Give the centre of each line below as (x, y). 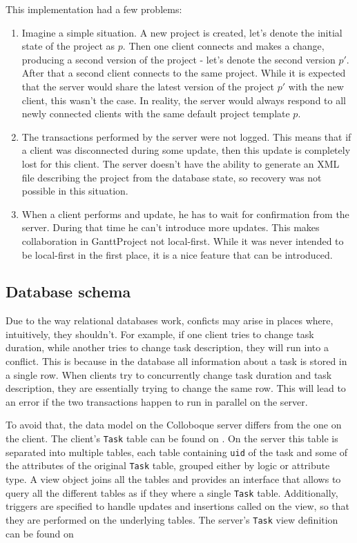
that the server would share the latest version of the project (148, 86)
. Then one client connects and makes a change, (223, 46)
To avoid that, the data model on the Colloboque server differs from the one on (174, 425)
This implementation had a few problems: (94, 9)
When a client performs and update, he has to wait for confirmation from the (185, 214)
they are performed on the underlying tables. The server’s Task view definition (172, 519)
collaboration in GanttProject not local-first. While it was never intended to (183, 240)
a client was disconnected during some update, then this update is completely (186, 150)
